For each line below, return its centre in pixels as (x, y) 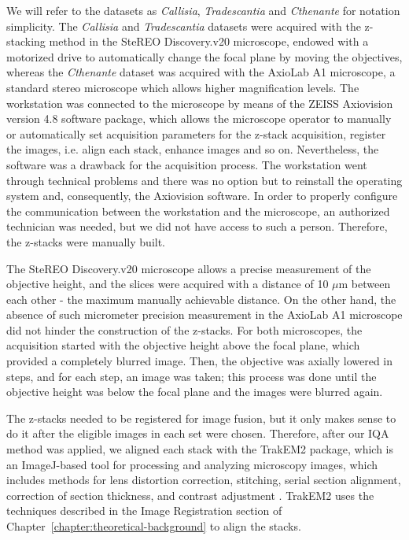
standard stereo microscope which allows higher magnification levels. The (183, 87)
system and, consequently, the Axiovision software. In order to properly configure (202, 196)
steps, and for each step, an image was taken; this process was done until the (192, 376)
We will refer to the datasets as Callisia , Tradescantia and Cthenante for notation (203, 10)
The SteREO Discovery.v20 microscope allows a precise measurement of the (189, 268)
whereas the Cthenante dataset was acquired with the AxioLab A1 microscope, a (201, 72)
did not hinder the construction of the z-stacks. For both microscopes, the (184, 329)
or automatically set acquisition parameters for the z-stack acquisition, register (196, 133)
